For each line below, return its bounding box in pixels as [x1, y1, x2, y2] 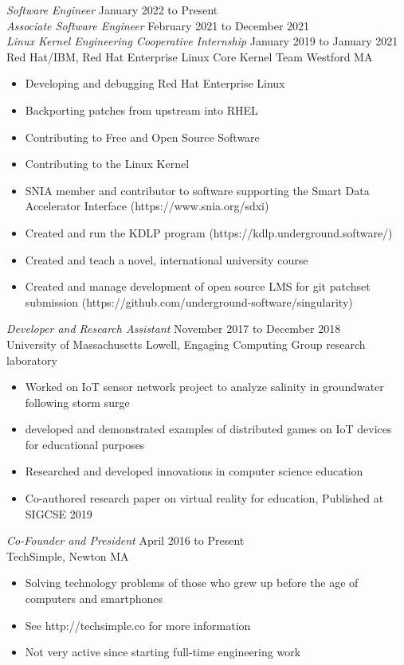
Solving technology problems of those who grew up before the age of [25, 574, 359, 591]
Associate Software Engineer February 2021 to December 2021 [6, 17, 310, 33]
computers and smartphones [25, 590, 163, 607]
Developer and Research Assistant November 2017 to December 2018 [6, 320, 341, 337]
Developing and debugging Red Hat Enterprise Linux [25, 75, 285, 92]
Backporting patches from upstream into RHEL [25, 101, 258, 118]
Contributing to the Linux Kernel [25, 155, 190, 172]
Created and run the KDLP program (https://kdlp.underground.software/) [25, 224, 393, 241]
